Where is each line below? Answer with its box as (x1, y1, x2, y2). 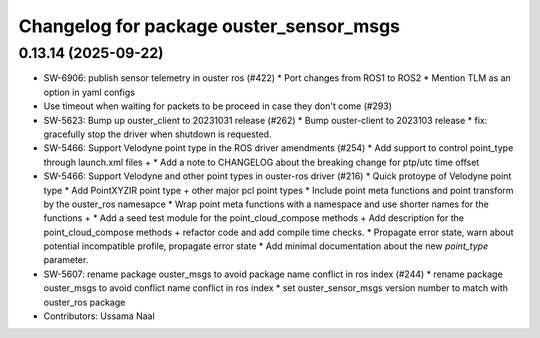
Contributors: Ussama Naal (43, 310, 155, 322)
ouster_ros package (43, 296, 126, 308)
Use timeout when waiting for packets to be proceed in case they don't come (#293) (43, 100, 392, 112)
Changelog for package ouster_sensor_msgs (18, 15, 400, 37)
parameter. (43, 254, 89, 266)
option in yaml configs (43, 86, 135, 98)
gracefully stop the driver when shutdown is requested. (43, 128, 272, 140)
